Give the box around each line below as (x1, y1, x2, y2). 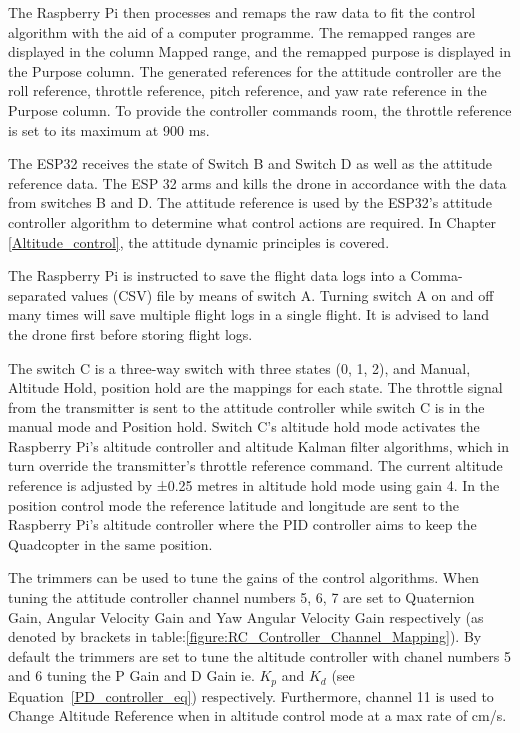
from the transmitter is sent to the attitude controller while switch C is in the (8, 396, 485, 417)
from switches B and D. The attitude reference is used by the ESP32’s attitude (8, 192, 492, 213)
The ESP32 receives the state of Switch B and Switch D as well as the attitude (8, 153, 493, 174)
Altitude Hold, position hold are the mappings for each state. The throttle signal (8, 377, 503, 398)
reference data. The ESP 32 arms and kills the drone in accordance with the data (8, 172, 507, 193)
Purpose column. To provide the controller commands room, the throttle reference (8, 99, 512, 120)
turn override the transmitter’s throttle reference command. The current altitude (8, 455, 503, 476)
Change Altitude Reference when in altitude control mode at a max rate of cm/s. (8, 705, 507, 726)
